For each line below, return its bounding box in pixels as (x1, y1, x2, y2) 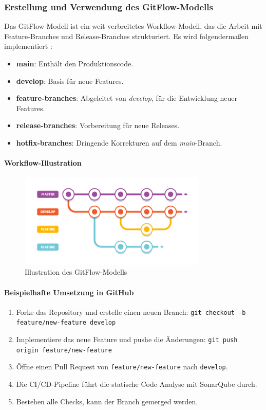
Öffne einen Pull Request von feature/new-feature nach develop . (16, 361, 228, 372)
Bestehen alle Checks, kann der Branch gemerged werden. (16, 396, 198, 406)
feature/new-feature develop (16, 319, 116, 327)
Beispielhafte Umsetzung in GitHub (4, 287, 134, 297)
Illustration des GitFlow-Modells (25, 266, 127, 277)
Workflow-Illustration (4, 157, 82, 168)
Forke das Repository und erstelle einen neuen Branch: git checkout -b (16, 306, 246, 317)
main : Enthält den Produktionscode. (16, 58, 134, 68)
